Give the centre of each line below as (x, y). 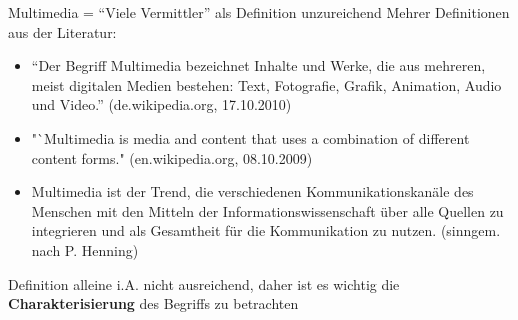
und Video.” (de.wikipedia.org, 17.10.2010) (161, 104)
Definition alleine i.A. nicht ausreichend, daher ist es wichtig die (204, 283)
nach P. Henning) (85, 249)
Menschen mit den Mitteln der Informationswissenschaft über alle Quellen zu (267, 210)
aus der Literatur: (62, 31)
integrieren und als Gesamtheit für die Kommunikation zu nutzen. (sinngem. (266, 230)
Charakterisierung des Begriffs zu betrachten (153, 303)
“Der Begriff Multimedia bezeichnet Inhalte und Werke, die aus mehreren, (258, 65)
